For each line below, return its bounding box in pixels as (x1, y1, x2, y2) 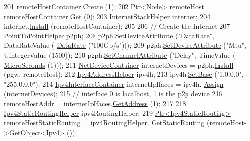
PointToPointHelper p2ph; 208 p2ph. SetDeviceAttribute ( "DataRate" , (4, 30, 214, 40)
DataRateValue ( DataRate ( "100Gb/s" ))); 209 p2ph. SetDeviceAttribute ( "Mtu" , (4, 40, 246, 50)
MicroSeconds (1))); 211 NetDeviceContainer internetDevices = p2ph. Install (4, 59, 234, 70)
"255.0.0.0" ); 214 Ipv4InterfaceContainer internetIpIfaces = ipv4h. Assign (4, 78, 224, 89)
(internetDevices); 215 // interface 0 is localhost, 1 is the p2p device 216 (4, 88, 222, 99)
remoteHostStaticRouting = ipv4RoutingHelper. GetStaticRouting (4, 117, 205, 128)
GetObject (9, 127, 41, 137)
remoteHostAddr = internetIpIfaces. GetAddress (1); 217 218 (4, 98, 186, 108)
